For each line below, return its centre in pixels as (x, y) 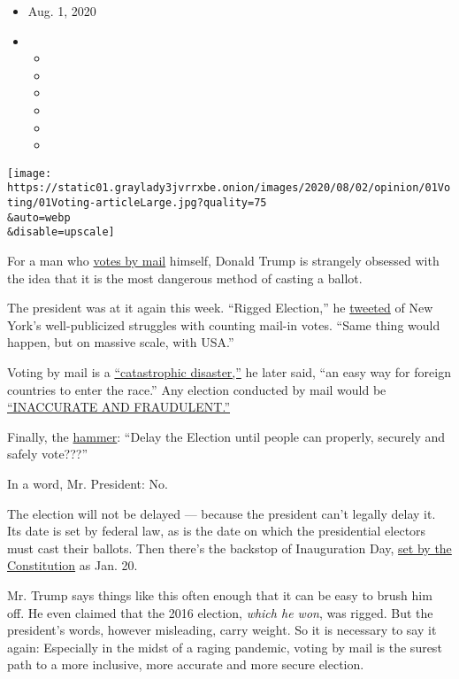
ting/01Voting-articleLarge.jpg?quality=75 (137, 203)
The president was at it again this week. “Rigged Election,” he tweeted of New (220, 308)
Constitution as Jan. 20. (73, 565)
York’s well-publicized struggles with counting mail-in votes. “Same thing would (224, 324)
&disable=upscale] (61, 232)
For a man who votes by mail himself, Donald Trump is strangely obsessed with (223, 261)
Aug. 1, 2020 (62, 11)
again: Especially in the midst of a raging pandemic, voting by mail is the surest (225, 647)
